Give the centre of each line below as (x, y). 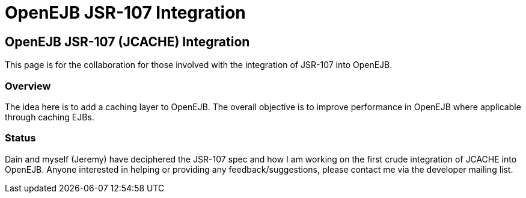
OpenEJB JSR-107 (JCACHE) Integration (127, 42)
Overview (28, 86)
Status (20, 138)
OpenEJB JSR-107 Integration (125, 13)
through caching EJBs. (50, 117)
